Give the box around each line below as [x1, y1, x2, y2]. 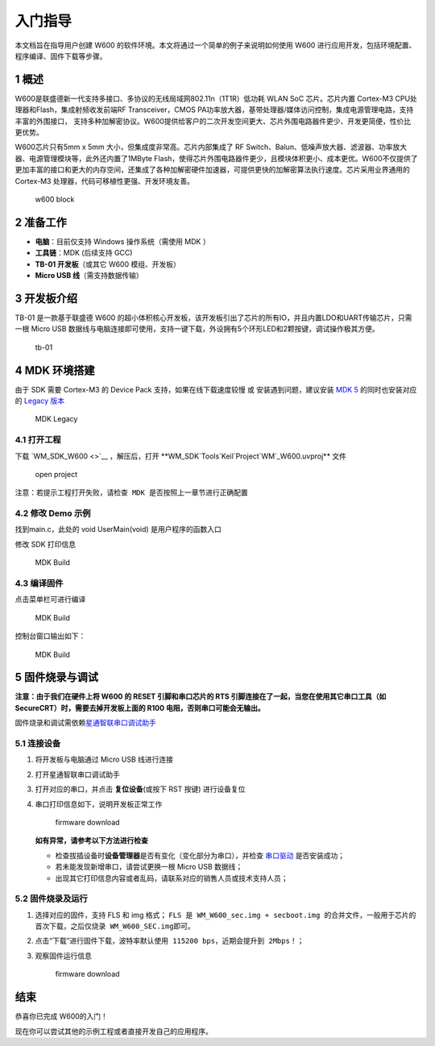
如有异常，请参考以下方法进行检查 [35, 836, 148, 845]
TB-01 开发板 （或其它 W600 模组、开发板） [35, 259, 180, 269]
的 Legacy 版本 [14, 396, 64, 406]
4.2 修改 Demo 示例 [14, 508, 91, 519]
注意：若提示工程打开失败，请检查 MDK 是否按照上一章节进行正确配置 [14, 488, 249, 497]
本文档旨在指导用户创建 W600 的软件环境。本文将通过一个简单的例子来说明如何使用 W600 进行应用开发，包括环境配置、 [14, 40, 416, 50]
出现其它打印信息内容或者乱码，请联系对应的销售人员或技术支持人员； [55, 873, 288, 882]
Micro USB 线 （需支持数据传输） [35, 271, 144, 280]
